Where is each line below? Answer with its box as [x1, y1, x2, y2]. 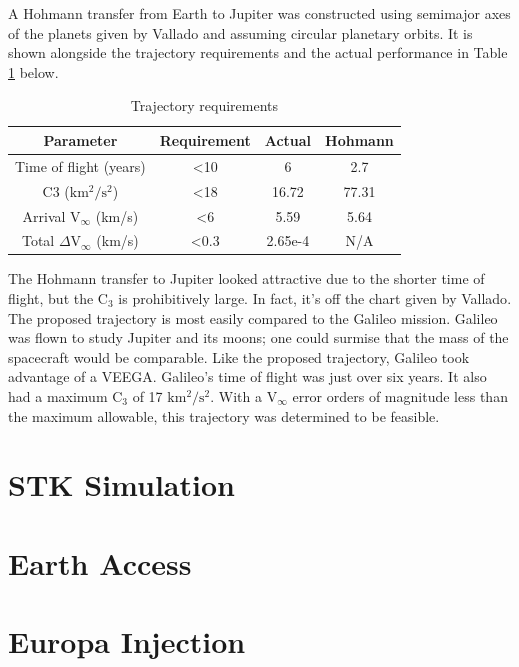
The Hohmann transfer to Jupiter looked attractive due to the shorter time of [8, 268, 485, 289]
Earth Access [8, 542, 192, 583]
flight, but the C [8, 288, 108, 309]
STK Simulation [8, 464, 235, 505]
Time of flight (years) [15, 155, 146, 176]
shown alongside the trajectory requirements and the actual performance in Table [8, 42, 508, 63]
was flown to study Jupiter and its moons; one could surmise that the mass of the [8, 327, 509, 348]
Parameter [43, 129, 118, 150]
